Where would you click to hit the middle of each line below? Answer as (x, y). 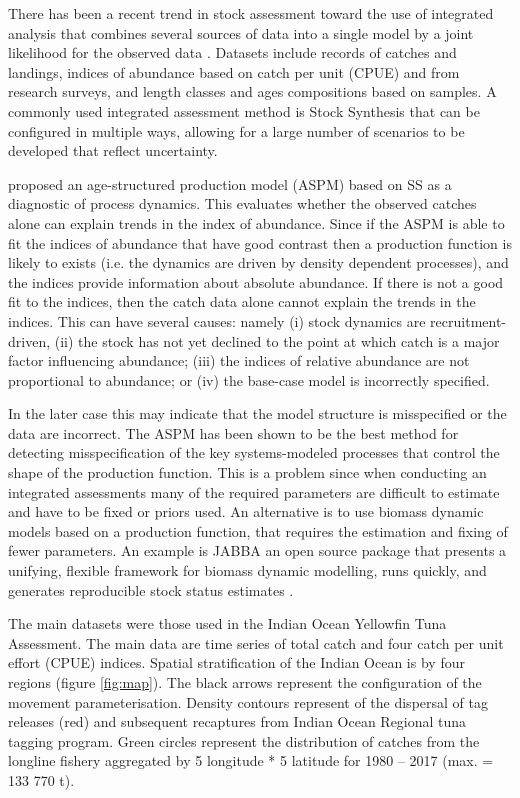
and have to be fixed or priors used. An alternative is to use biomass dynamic (246, 511)
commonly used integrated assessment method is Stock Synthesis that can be (244, 110)
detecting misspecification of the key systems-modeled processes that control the (254, 452)
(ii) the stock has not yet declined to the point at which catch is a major (277, 340)
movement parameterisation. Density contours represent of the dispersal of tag (248, 701)
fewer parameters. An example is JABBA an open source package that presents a (257, 550)
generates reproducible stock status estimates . (151, 589)
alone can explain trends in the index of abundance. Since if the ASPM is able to (256, 222)
